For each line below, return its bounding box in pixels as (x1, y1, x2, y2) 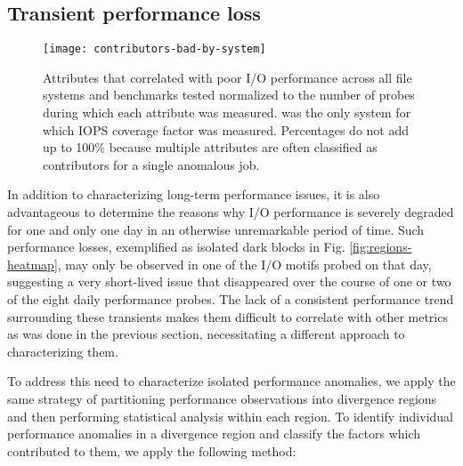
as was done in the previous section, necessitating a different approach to (7, 325, 405, 343)
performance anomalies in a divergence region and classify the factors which (7, 424, 421, 443)
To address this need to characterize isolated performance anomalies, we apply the (7, 372, 456, 390)
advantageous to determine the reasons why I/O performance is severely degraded (7, 203, 454, 221)
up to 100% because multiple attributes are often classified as (43, 138, 378, 157)
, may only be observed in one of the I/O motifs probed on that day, (57, 254, 432, 273)
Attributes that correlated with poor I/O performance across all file (43, 68, 412, 86)
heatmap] (7, 254, 58, 273)
